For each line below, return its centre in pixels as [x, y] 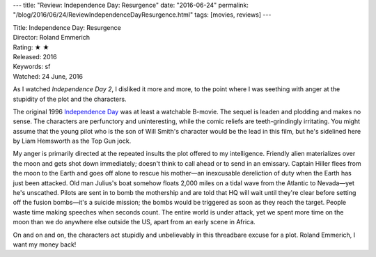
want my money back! [45, 244]
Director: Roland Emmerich [52, 38]
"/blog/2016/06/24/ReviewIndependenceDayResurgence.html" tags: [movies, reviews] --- [142, 15]
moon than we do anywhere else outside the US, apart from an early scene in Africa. [134, 222]
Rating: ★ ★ [31, 47]
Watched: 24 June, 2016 [48, 76]
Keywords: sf [32, 67]
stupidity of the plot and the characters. [70, 99]
